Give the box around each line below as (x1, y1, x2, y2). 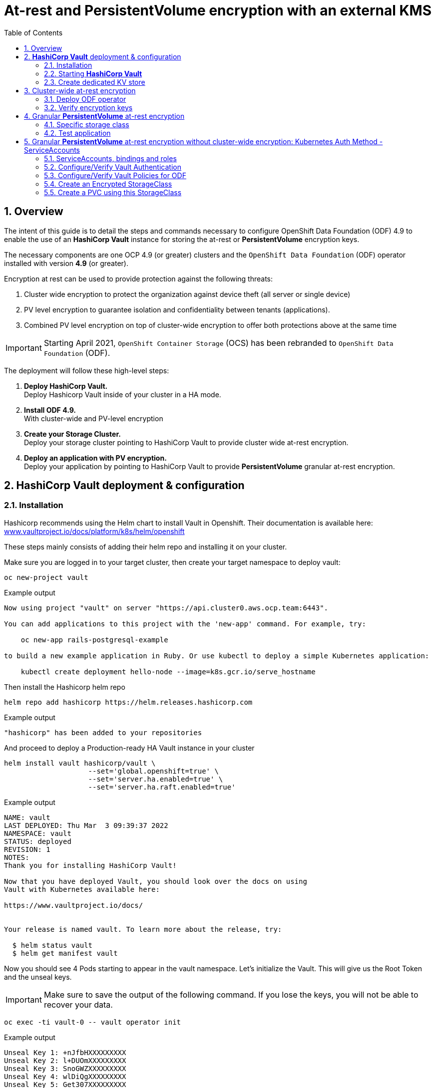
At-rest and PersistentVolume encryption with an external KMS (4, 2, 432, 19)
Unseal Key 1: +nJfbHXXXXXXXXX (4, 1048, 126, 1057)
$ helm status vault (12, 941, 93, 949)
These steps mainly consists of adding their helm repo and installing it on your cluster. (4, 542, 287, 551)
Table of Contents (4, 28, 63, 37)
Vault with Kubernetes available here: (4, 885, 160, 893)
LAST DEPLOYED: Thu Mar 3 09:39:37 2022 (4, 821, 168, 829)
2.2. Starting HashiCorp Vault (44, 69, 142, 78)
